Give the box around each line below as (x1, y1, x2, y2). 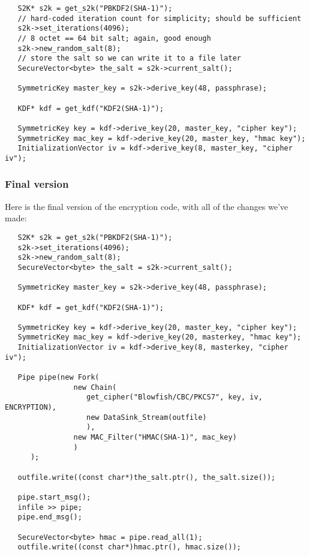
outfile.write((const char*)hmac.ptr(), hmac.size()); (17, 543, 241, 552)
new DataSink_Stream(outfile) (86, 413, 207, 422)
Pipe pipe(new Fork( (17, 373, 100, 382)
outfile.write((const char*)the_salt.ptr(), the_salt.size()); (17, 473, 276, 482)
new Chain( (73, 383, 117, 392)
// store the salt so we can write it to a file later (17, 54, 241, 63)
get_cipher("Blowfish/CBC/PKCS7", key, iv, (86, 393, 263, 402)
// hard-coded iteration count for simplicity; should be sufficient (17, 14, 301, 23)
